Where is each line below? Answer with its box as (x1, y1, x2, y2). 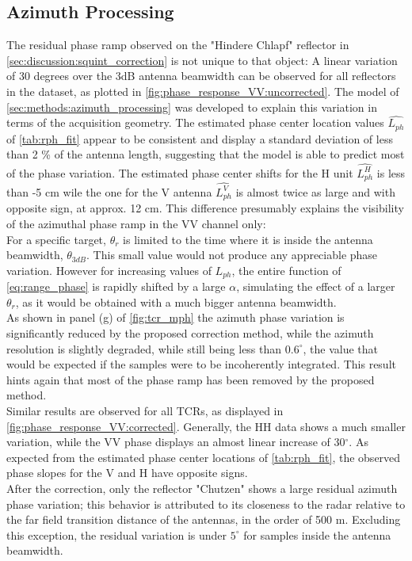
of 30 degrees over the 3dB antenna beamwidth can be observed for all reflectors (6, 67, 396, 84)
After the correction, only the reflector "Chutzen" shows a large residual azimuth (6, 479, 398, 496)
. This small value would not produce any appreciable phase (86, 246, 378, 263)
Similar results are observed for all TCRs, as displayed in (6, 402, 284, 418)
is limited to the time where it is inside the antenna (123, 231, 373, 247)
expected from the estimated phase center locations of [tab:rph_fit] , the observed (6, 448, 401, 465)
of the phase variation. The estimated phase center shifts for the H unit (6, 164, 353, 181)
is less (376, 164, 406, 181)
